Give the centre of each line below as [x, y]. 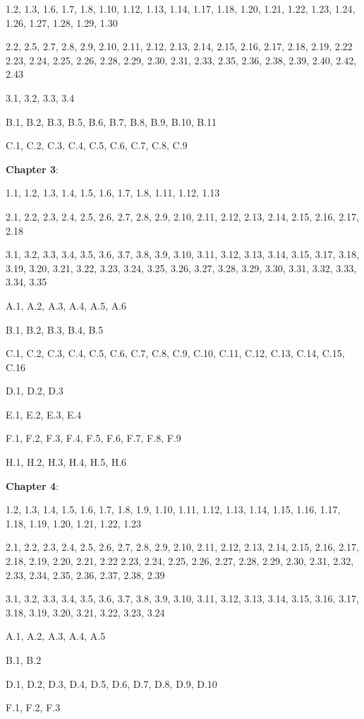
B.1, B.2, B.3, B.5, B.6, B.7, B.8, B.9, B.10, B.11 [111, 121]
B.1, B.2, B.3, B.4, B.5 [55, 329]
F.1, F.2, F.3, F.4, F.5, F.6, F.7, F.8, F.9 [93, 438]
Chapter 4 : [32, 485]
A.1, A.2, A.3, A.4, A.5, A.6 [66, 305]
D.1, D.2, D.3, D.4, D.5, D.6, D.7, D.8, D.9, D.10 [111, 683]
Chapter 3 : [32, 169]
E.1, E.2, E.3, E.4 [44, 414]
